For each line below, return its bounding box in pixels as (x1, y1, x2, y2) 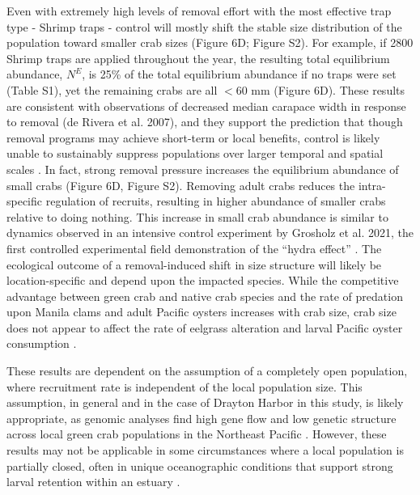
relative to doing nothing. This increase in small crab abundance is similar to (6, 208, 388, 225)
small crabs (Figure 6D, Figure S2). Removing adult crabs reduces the (6, 176, 355, 193)
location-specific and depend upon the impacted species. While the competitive (6, 272, 399, 289)
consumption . (6, 335, 77, 352)
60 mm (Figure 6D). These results (235, 81, 405, 98)
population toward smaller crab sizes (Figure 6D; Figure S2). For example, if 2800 (6, 34, 414, 51)
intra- (358, 176, 386, 193)
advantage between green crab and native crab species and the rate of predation (6, 287, 403, 304)
